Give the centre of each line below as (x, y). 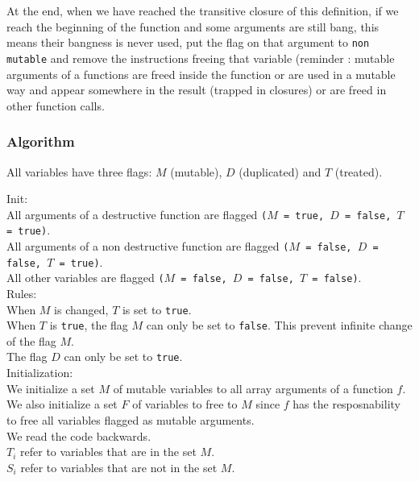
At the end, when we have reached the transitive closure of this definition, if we (203, 10)
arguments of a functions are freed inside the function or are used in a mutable (201, 74)
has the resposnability (346, 404)
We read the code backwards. (79, 435)
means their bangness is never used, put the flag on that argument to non (188, 42)
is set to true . (157, 309)
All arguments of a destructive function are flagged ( (137, 214)
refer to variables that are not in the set (119, 467)
